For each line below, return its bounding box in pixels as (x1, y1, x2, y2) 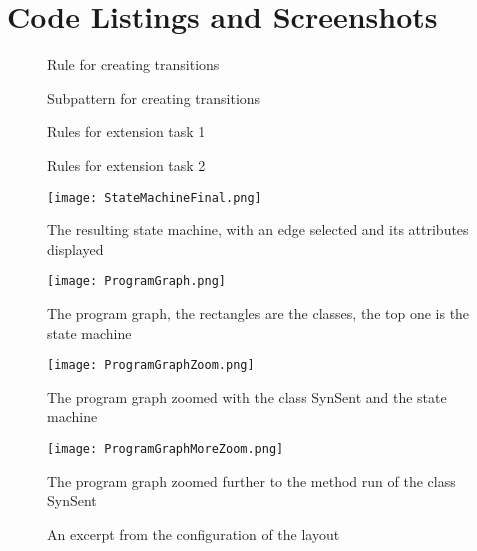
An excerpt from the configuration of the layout (47, 523, 340, 544)
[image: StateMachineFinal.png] (47, 190, 262, 205)
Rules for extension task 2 (47, 154, 206, 175)
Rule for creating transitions (47, 54, 220, 75)
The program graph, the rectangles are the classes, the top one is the (47, 303, 470, 323)
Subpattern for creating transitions (47, 87, 261, 108)
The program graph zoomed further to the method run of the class (47, 470, 456, 491)
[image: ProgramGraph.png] (47, 274, 226, 289)
